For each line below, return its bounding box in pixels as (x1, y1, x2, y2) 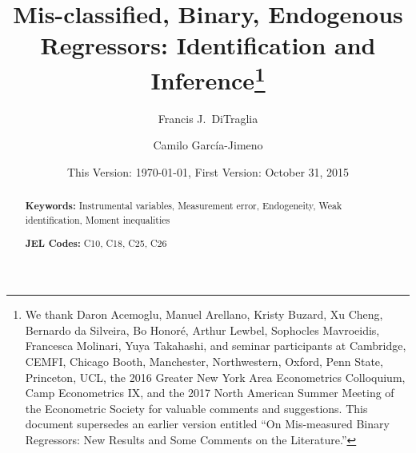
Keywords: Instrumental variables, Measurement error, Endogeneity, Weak (25, 199, 342, 213)
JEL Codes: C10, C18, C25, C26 (25, 236, 167, 250)
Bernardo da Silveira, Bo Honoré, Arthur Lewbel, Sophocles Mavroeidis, (25, 321, 380, 338)
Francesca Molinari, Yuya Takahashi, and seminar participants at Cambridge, (25, 337, 406, 354)
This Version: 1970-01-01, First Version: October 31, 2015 (66, 164, 350, 181)
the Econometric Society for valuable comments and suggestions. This (25, 399, 368, 416)
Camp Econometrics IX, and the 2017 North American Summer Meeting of (25, 384, 394, 401)
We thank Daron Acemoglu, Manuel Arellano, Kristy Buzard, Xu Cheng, (25, 306, 383, 323)
